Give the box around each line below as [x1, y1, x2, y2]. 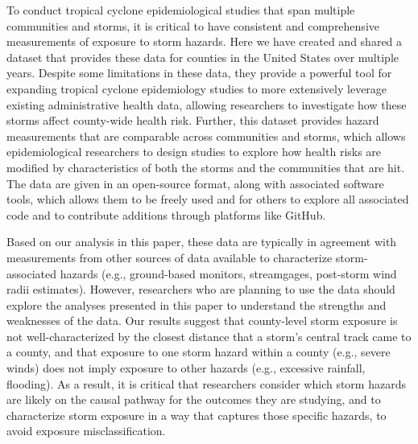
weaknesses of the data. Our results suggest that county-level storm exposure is [6, 312, 398, 329]
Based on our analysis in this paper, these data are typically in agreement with [6, 233, 397, 250]
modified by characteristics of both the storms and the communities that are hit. [6, 158, 405, 175]
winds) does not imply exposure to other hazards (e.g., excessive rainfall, [6, 360, 366, 376]
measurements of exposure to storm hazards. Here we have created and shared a [6, 33, 403, 50]
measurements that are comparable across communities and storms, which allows [6, 127, 406, 144]
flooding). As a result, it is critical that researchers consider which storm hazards [6, 375, 406, 392]
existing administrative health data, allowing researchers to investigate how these [6, 96, 407, 113]
